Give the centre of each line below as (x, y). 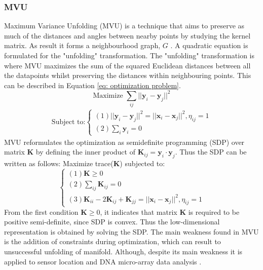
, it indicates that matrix (139, 211)
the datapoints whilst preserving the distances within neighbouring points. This (128, 75)
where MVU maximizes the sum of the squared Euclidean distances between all (127, 65)
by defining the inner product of (85, 152)
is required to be (214, 211)
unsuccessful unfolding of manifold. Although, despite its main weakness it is (123, 251)
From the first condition (41, 211)
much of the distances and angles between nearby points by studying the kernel (127, 35)
